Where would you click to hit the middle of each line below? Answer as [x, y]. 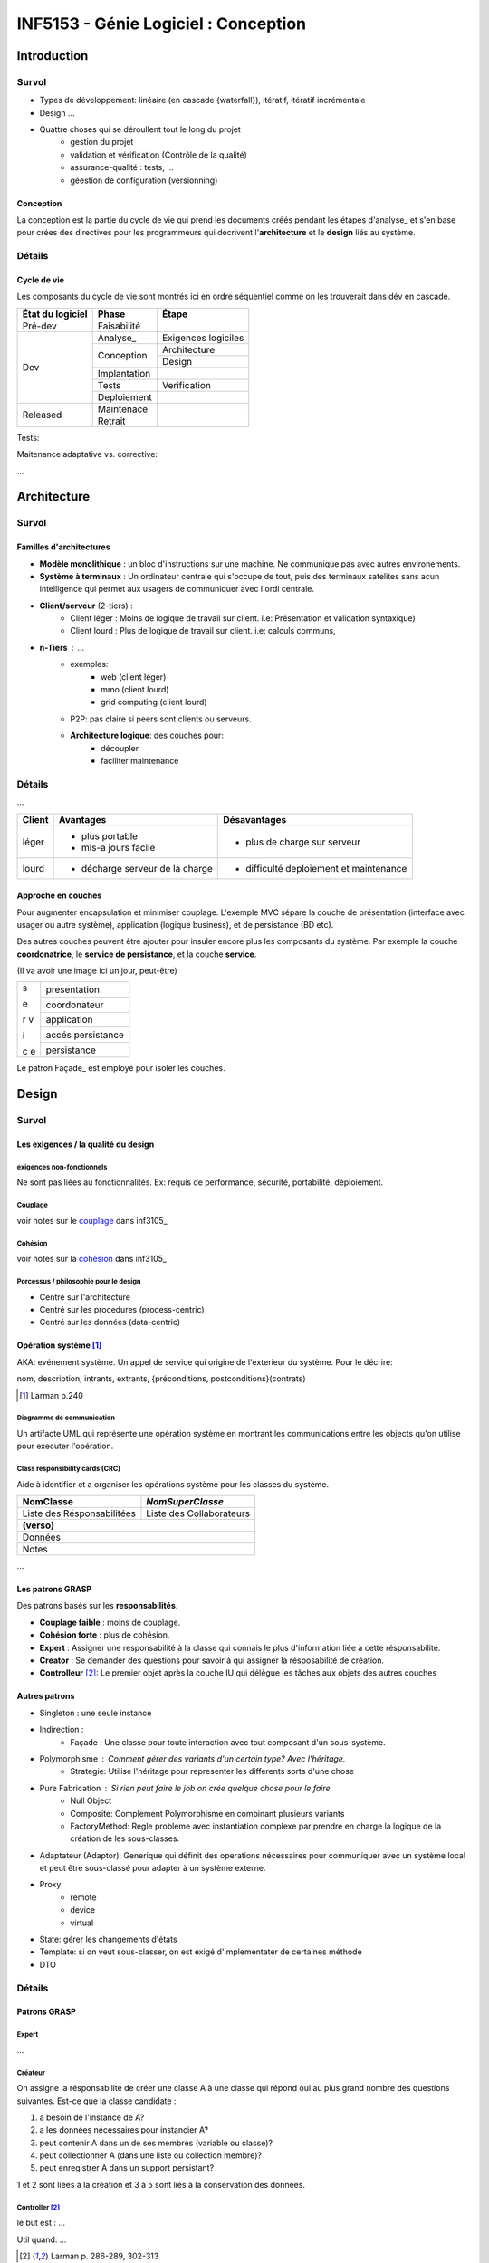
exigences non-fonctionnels [62, 1167]
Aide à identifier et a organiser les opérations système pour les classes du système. [173, 1484]
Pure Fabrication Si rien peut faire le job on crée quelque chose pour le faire [185, 1788]
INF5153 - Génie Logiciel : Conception [162, 24]
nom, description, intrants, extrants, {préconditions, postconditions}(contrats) [162, 1379]
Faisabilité [119, 326]
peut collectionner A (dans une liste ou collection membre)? [151, 2155]
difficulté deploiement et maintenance [326, 868]
